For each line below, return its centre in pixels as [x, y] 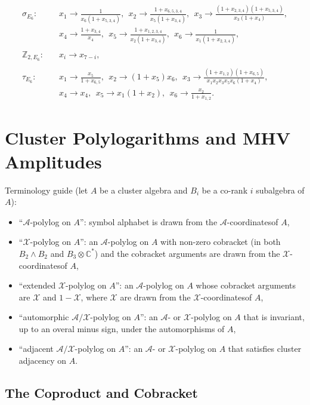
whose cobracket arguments [246, 285]
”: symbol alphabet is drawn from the [149, 221]
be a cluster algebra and [144, 190]
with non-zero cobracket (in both [221, 242]
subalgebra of [280, 190]
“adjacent [36, 349]
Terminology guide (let [46, 190]
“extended [37, 285]
